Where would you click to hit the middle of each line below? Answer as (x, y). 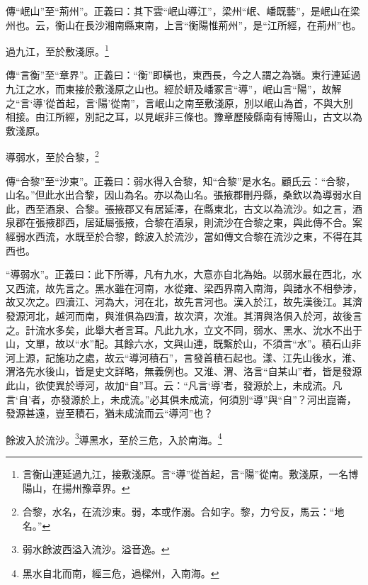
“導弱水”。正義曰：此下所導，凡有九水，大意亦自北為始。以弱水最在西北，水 (184, 274)
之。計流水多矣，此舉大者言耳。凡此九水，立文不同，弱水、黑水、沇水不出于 (184, 329)
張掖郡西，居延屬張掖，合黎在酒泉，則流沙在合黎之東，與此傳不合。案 (199, 222)
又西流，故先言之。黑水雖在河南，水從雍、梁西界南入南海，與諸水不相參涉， (184, 288)
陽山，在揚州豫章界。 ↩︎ (76, 487)
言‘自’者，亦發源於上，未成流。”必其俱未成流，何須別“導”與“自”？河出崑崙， (181, 399)
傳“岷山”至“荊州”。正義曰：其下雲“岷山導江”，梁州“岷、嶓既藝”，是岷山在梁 (183, 11)
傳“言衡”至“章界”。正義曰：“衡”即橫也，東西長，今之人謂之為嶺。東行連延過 (183, 75)
